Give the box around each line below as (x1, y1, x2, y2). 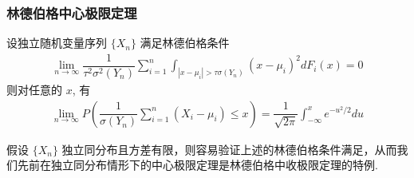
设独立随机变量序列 (6, 34, 107, 51)
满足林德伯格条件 (140, 34, 230, 51)
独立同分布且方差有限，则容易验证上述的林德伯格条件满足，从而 (61, 140, 397, 157)
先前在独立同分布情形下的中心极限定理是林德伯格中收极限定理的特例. (17, 156, 378, 173)
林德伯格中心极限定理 (6, 2, 137, 22)
